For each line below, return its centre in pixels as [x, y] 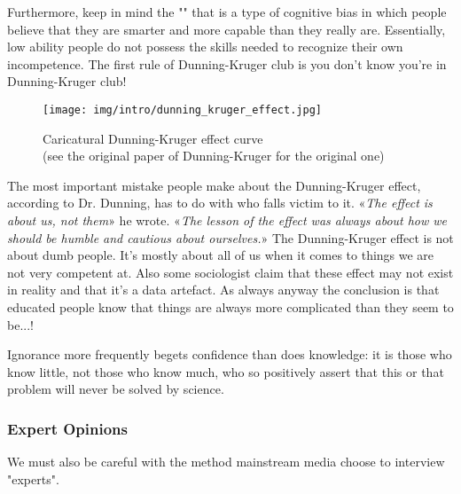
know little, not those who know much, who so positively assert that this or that [226, 371]
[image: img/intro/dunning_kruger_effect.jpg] [182, 110]
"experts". [33, 478]
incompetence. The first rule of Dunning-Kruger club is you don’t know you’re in [227, 63]
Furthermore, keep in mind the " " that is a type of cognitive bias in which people [227, 12]
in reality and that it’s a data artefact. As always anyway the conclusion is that [223, 290]
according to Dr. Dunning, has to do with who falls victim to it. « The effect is [220, 203]
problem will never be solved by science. [116, 389]
